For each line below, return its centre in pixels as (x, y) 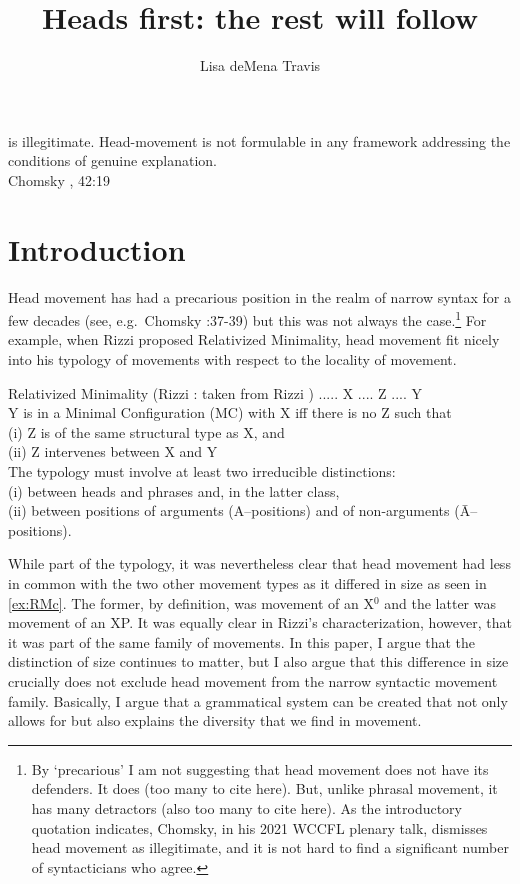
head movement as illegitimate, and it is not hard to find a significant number (270, 847)
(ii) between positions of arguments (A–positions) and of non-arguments (229, 510)
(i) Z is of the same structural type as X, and (146, 431)
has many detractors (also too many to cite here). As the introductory (247, 807)
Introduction (97, 248)
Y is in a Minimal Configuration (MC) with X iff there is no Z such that (230, 412)
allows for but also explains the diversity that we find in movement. (215, 720)
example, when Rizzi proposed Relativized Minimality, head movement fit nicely (254, 339)
